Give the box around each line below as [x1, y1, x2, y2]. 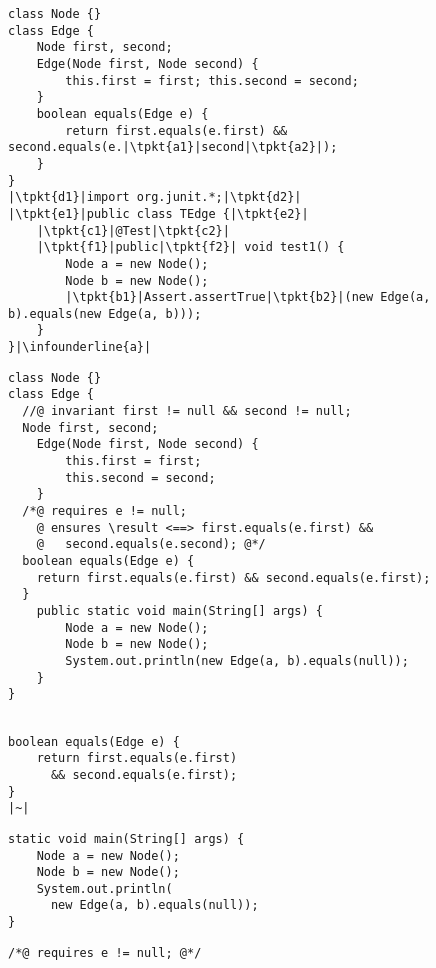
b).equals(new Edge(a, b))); [8, 306, 202, 321]
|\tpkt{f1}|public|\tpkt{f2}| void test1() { [36, 240, 345, 255]
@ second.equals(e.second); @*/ [36, 537, 266, 552]
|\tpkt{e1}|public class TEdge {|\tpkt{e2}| [8, 206, 309, 221]
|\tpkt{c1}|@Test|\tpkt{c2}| [36, 223, 230, 238]
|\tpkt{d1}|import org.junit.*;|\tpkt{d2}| [8, 190, 302, 205]
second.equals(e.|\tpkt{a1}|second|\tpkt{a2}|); [8, 140, 338, 155]
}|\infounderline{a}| [8, 340, 152, 355]
